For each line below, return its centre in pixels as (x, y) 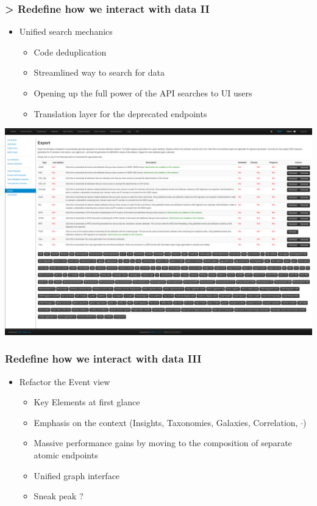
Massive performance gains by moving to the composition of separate (163, 443)
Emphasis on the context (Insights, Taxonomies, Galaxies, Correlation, (166, 422)
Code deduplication (70, 52)
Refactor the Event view (65, 381)
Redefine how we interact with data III (103, 359)
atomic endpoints (66, 455)
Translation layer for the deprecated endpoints (120, 113)
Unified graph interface (77, 475)
